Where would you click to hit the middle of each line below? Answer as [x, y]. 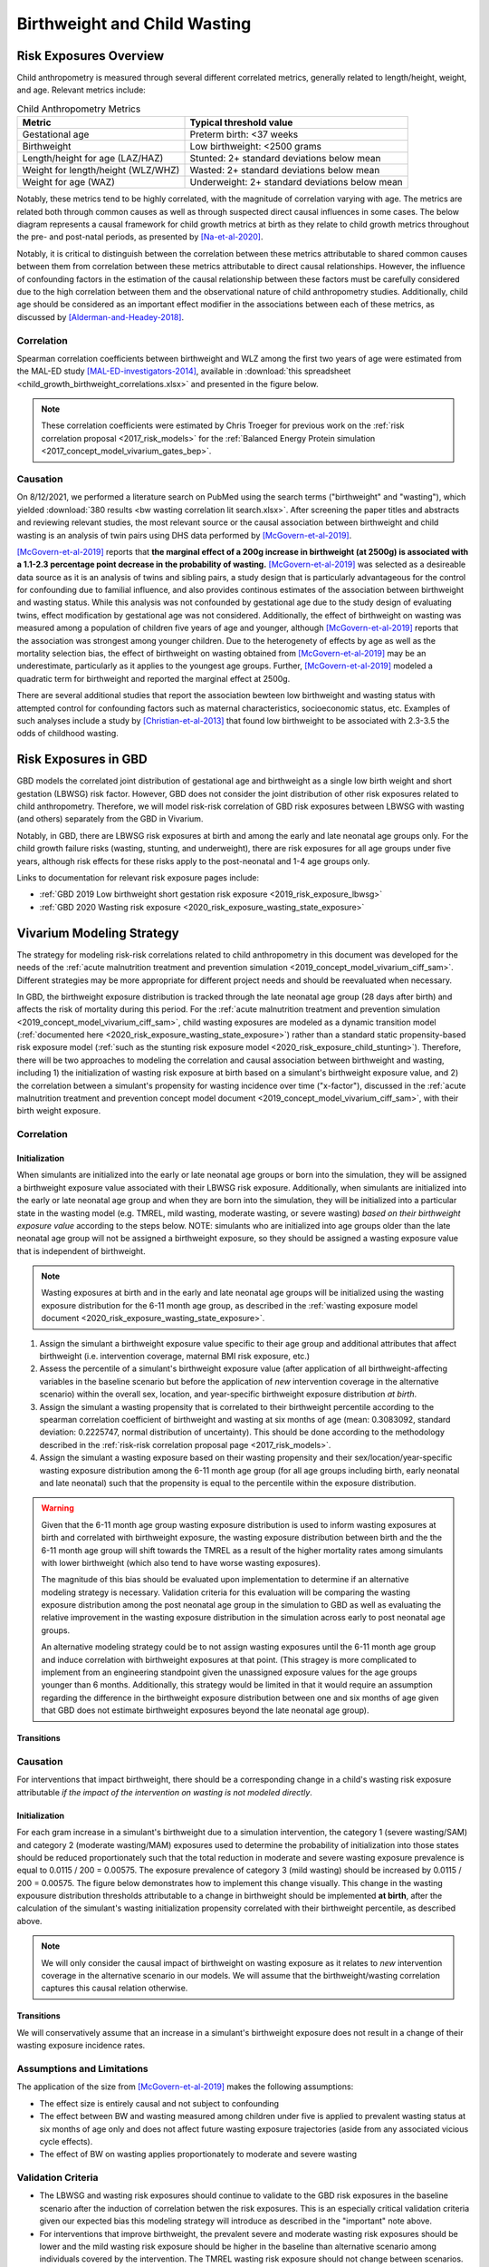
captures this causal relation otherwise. [115, 1988]
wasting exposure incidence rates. [81, 2046]
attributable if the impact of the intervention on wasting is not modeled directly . [164, 1792]
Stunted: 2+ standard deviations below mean [285, 159]
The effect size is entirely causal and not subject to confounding [159, 2103]
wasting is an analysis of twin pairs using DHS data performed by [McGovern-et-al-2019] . [184, 535]
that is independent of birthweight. [81, 1250]
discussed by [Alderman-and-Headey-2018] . [101, 316]
